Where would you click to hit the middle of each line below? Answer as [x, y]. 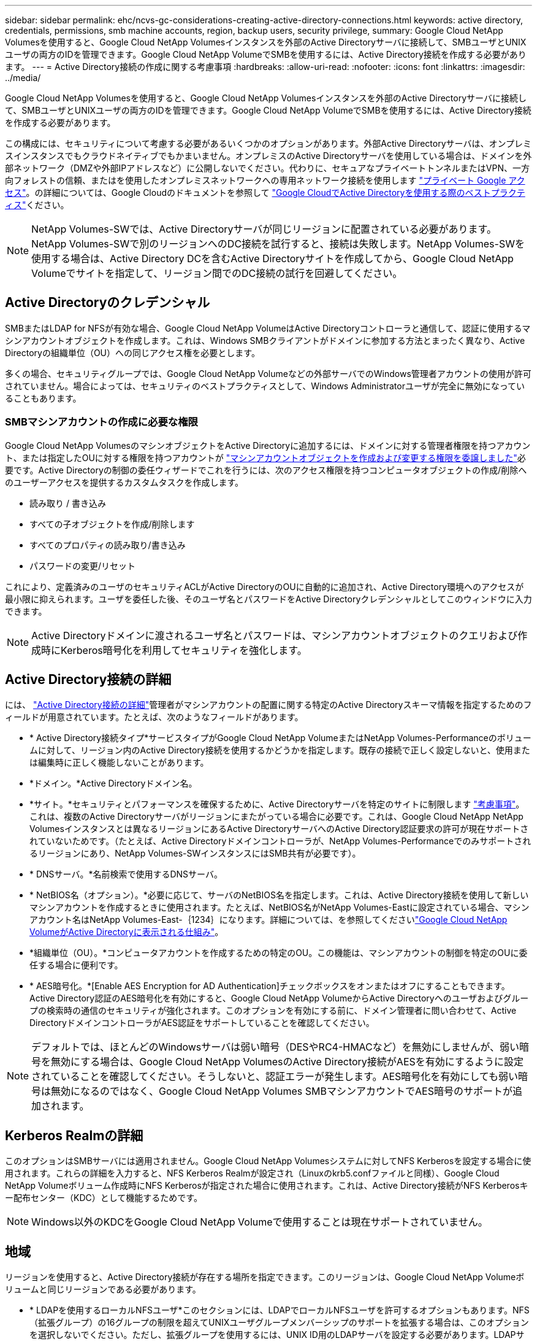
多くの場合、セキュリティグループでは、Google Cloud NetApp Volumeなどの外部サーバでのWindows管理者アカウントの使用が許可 [268, 373]
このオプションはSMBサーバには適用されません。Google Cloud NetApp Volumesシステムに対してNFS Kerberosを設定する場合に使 [268, 1161]
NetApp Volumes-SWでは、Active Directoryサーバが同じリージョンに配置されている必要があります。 [264, 229]
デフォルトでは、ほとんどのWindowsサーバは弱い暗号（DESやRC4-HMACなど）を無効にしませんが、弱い [275, 1047]
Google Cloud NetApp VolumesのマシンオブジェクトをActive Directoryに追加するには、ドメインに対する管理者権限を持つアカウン [268, 445]
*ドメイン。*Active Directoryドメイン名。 [113, 783]
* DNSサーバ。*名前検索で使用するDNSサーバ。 [126, 874]
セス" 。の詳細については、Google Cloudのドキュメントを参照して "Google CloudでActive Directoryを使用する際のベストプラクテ [265, 192]
